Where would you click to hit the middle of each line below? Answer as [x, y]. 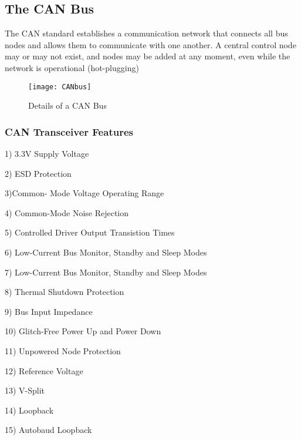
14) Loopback [29, 410]
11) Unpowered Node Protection [63, 350]
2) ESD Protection [38, 173]
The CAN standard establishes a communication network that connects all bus [146, 33]
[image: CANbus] [60, 87]
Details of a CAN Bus [67, 105]
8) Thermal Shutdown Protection [65, 292]
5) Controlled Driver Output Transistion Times [90, 232]
